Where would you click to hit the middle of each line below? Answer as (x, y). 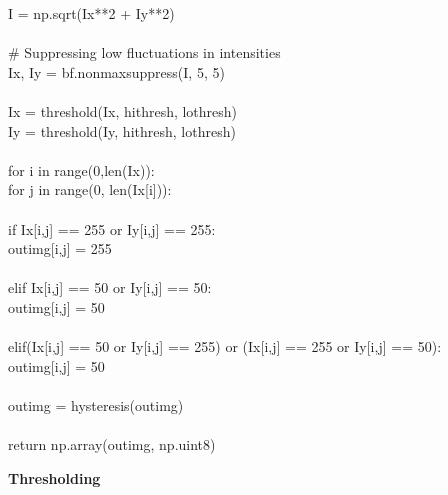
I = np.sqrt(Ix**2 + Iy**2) (91, 13)
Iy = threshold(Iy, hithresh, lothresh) (122, 130)
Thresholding (54, 477)
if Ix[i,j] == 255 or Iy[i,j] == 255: (112, 228)
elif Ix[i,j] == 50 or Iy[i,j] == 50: (110, 287)
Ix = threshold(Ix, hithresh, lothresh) (123, 110)
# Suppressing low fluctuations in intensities (144, 52)
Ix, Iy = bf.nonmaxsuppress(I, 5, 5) (116, 71)
